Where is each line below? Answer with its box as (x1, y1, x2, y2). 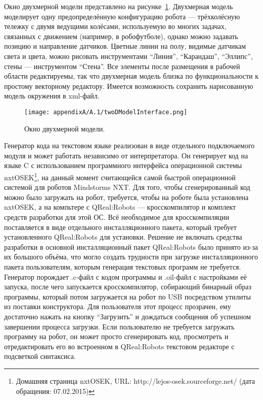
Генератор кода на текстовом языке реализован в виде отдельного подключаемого (4, 140, 255, 151)
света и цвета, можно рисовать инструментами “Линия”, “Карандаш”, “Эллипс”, (4, 50, 253, 61)
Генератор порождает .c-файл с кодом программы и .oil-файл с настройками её (4, 271, 247, 282)
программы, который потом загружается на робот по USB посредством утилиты (4, 291, 251, 302)
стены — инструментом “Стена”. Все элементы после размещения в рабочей (4, 60, 240, 71)
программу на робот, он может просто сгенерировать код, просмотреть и (4, 331, 229, 342)
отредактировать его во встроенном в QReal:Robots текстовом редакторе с (4, 341, 235, 351)
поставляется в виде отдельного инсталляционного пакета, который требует (4, 221, 237, 232)
